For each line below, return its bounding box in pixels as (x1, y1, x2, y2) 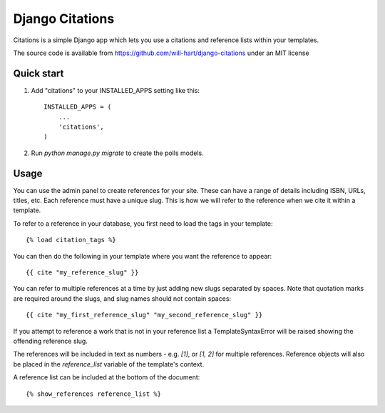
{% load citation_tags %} (26, 236, 117, 244)
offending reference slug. (13, 337, 88, 345)
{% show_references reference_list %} (26, 389, 162, 398)
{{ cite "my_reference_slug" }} (26, 269, 139, 277)
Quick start (13, 67, 64, 79)
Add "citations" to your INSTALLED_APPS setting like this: (31, 86, 200, 94)
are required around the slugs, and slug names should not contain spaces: (13, 294, 232, 303)
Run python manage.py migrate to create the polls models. (31, 149, 204, 157)
